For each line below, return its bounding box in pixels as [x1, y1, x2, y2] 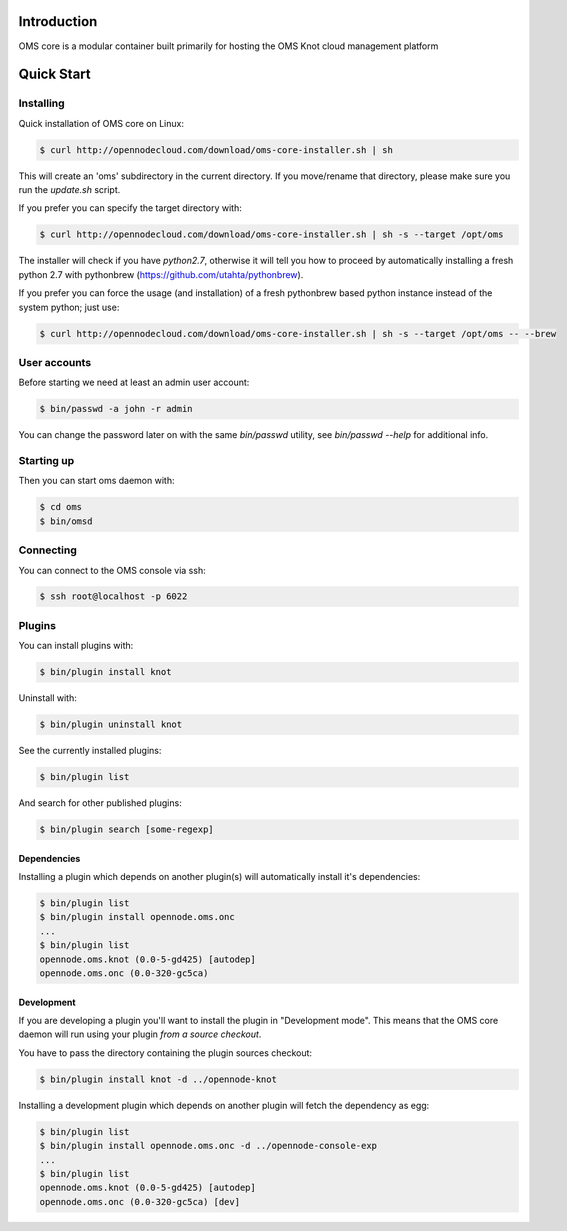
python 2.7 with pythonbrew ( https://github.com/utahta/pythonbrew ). [18, 268, 304, 280]
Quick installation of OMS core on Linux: [18, 117, 185, 129]
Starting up [18, 454, 75, 468]
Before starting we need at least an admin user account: [18, 376, 250, 389]
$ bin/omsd [39, 515, 93, 527]
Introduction [18, 13, 98, 30]
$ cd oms [39, 501, 83, 513]
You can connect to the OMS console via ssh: [18, 564, 206, 576]
